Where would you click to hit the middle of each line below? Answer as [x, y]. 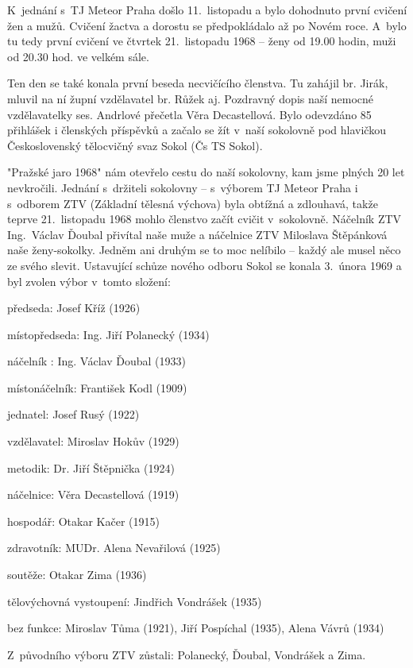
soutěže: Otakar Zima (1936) [77, 575]
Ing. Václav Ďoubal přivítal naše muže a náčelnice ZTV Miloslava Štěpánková [197, 234]
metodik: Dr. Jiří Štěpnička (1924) [91, 467]
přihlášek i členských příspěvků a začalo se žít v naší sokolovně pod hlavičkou [197, 130]
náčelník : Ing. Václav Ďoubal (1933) [96, 361]
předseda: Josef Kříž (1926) [74, 308]
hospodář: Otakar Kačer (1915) [83, 521]
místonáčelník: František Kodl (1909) [97, 387]
